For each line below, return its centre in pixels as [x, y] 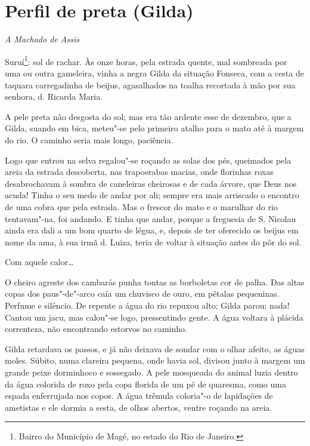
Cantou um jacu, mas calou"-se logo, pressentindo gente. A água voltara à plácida [154, 317]
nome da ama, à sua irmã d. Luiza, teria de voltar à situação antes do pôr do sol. [153, 242]
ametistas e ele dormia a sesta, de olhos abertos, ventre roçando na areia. [139, 407]
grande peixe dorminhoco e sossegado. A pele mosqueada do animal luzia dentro [151, 372]
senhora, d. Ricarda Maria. [54, 96]
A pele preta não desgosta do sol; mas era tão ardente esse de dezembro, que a [148, 116]
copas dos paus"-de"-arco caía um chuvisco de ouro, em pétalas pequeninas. [142, 293]
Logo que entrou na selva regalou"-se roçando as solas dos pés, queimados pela [148, 160]
